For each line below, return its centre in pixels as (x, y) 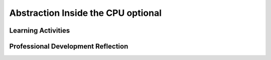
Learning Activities (40, 30)
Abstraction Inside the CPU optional (85, 13)
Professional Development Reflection (69, 46)
